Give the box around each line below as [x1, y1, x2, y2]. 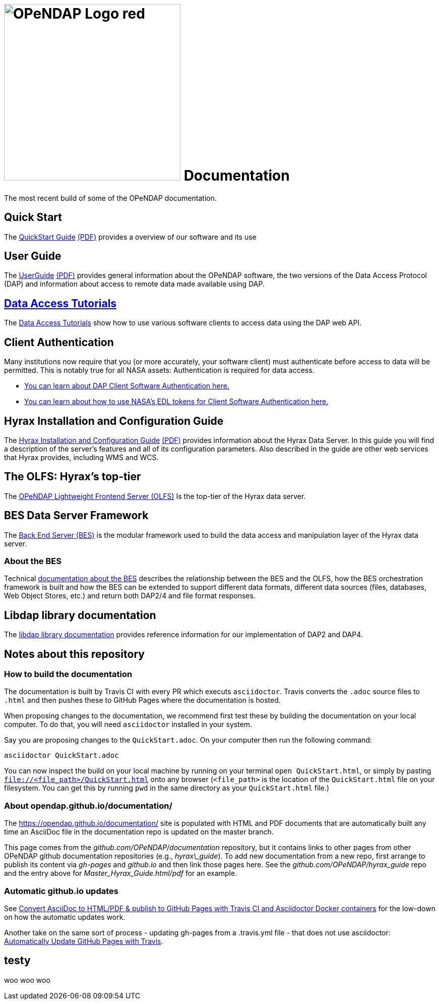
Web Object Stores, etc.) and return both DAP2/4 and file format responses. [4, 591, 256, 600]
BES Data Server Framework [4, 509, 149, 522]
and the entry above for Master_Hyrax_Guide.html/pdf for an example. [4, 869, 237, 878]
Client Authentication [4, 336, 114, 349]
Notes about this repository [4, 647, 145, 660]
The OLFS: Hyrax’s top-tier [4, 470, 141, 483]
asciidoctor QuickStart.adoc [4, 751, 119, 760]
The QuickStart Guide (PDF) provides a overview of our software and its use [4, 232, 257, 241]
